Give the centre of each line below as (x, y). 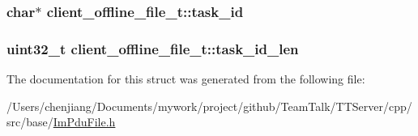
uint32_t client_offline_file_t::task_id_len (153, 48)
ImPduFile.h (84, 122)
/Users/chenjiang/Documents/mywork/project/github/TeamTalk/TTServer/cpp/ (209, 106)
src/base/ (30, 122)
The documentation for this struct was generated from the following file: (186, 79)
